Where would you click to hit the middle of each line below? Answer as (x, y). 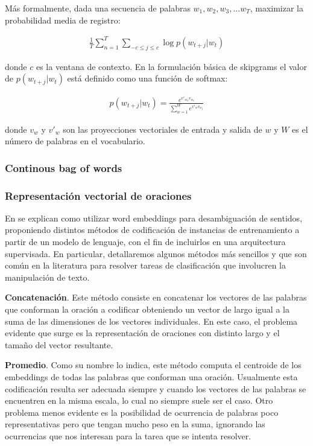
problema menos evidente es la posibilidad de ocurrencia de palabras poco (142, 412)
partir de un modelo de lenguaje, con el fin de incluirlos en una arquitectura (145, 241)
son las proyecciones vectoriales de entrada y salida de (163, 129)
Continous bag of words (64, 167)
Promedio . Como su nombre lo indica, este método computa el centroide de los (153, 365)
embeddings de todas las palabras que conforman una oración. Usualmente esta (151, 376)
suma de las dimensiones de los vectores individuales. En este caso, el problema (151, 321)
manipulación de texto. (47, 277)
